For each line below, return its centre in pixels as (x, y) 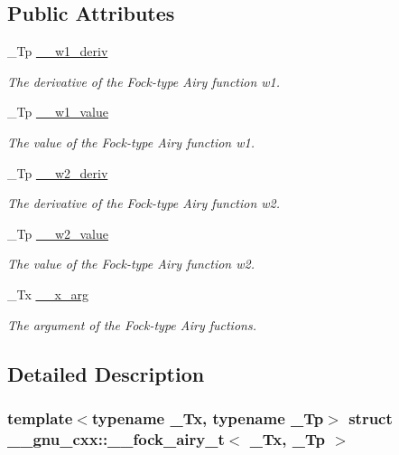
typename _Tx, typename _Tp (208, 417)
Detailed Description (106, 373)
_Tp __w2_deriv (58, 172)
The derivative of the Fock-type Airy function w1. (144, 81)
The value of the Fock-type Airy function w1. (131, 142)
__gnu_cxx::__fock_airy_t (116, 438)
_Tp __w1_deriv (58, 51)
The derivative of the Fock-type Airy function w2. (144, 203)
